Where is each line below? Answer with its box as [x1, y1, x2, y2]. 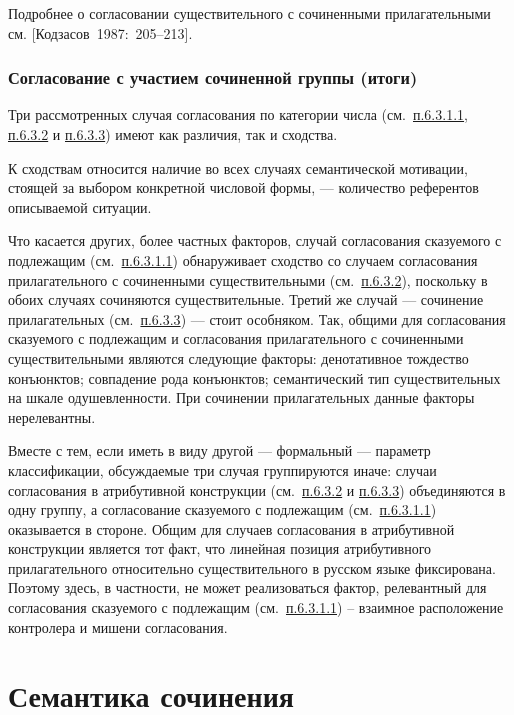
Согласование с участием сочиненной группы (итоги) [8, 65, 418, 90]
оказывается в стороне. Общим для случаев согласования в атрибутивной [8, 518, 455, 539]
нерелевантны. [8, 406, 96, 427]
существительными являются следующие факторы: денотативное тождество [8, 347, 469, 368]
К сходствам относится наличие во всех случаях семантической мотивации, [8, 157, 468, 178]
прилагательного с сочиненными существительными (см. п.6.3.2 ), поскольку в [8, 269, 488, 290]
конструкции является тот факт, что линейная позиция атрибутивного [8, 538, 432, 559]
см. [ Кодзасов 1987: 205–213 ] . [8, 22, 193, 43]
